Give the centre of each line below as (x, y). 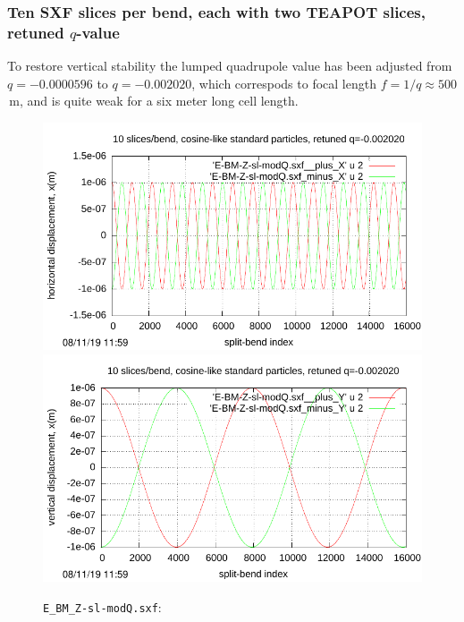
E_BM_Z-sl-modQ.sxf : (102, 606)
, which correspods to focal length (284, 83)
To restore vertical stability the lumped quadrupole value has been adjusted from (230, 66)
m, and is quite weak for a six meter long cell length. (154, 101)
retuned (36, 32)
